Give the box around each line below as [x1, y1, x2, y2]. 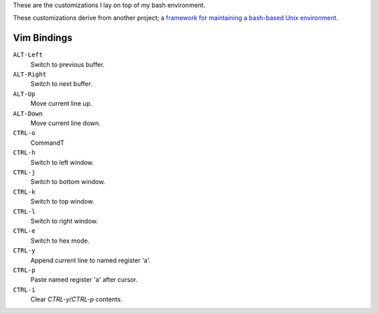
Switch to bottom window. [30, 178, 106, 186]
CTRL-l [13, 207, 36, 215]
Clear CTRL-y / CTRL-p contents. [30, 295, 122, 304]
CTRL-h [13, 149, 36, 157]
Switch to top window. [30, 197, 94, 206]
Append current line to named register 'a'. [30, 256, 151, 264]
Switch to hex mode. [30, 236, 90, 245]
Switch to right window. [30, 217, 98, 225]
